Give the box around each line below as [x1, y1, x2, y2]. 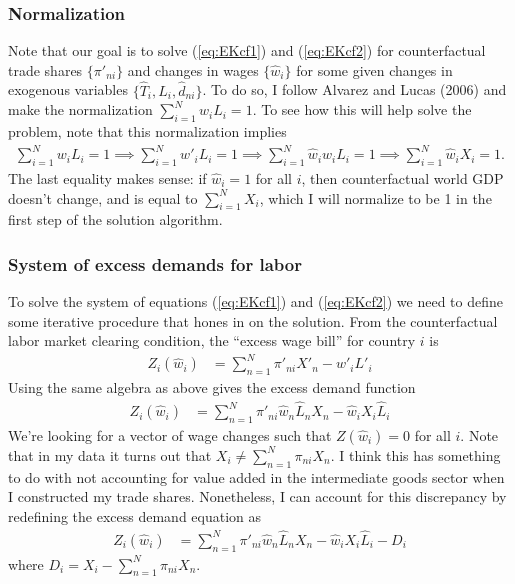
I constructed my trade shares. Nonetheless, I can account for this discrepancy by [8, 486, 507, 507]
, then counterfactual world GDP [301, 167, 504, 188]
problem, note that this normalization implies [8, 121, 287, 142]
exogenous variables [8, 79, 128, 100]
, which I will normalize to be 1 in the [259, 187, 492, 208]
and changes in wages [127, 59, 259, 80]
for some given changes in [296, 59, 453, 80]
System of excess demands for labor [8, 251, 302, 276]
